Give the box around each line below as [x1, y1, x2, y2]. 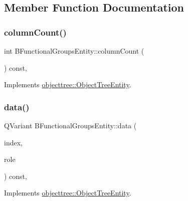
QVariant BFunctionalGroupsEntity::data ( [4, 120, 137, 130]
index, [4, 137, 23, 147]
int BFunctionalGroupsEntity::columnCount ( [4, 46, 144, 56]
